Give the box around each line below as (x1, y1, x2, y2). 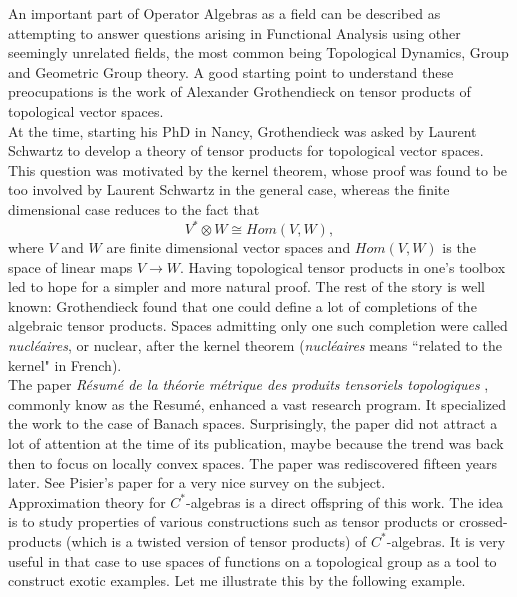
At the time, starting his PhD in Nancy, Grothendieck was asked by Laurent (8, 120, 477, 141)
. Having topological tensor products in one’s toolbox (180, 256, 506, 277)
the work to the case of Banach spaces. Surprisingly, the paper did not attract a (8, 413, 498, 434)
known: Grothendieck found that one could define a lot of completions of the (8, 295, 477, 316)
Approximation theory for (8, 491, 166, 512)
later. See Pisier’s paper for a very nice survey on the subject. (8, 472, 386, 493)
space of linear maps (8, 256, 133, 277)
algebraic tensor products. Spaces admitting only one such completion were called (8, 315, 508, 336)
